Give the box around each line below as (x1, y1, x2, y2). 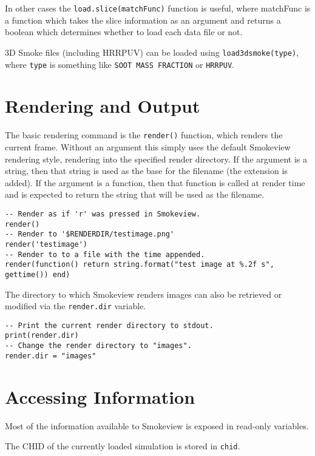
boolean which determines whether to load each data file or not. (5, 25, 243, 38)
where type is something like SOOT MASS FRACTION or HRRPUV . (5, 58, 235, 70)
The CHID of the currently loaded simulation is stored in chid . (5, 440, 240, 452)
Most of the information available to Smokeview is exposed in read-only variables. (5, 419, 309, 432)
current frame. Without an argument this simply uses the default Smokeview (5, 140, 291, 153)
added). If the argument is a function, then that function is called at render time (5, 176, 305, 189)
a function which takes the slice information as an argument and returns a (5, 13, 281, 26)
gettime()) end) (5, 270, 70, 279)
